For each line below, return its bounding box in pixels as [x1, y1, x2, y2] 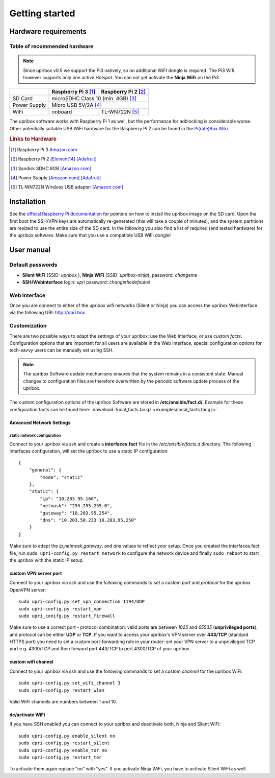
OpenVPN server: [9, 586, 46, 593]
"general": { [29, 467, 62, 473]
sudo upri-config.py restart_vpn [18, 606, 102, 611]
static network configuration [9, 433, 61, 438]
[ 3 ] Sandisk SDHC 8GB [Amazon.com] [11, 165, 92, 171]
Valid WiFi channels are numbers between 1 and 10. [9, 699, 117, 705]
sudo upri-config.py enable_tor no [18, 747, 107, 753]
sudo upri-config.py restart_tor [18, 754, 102, 760]
